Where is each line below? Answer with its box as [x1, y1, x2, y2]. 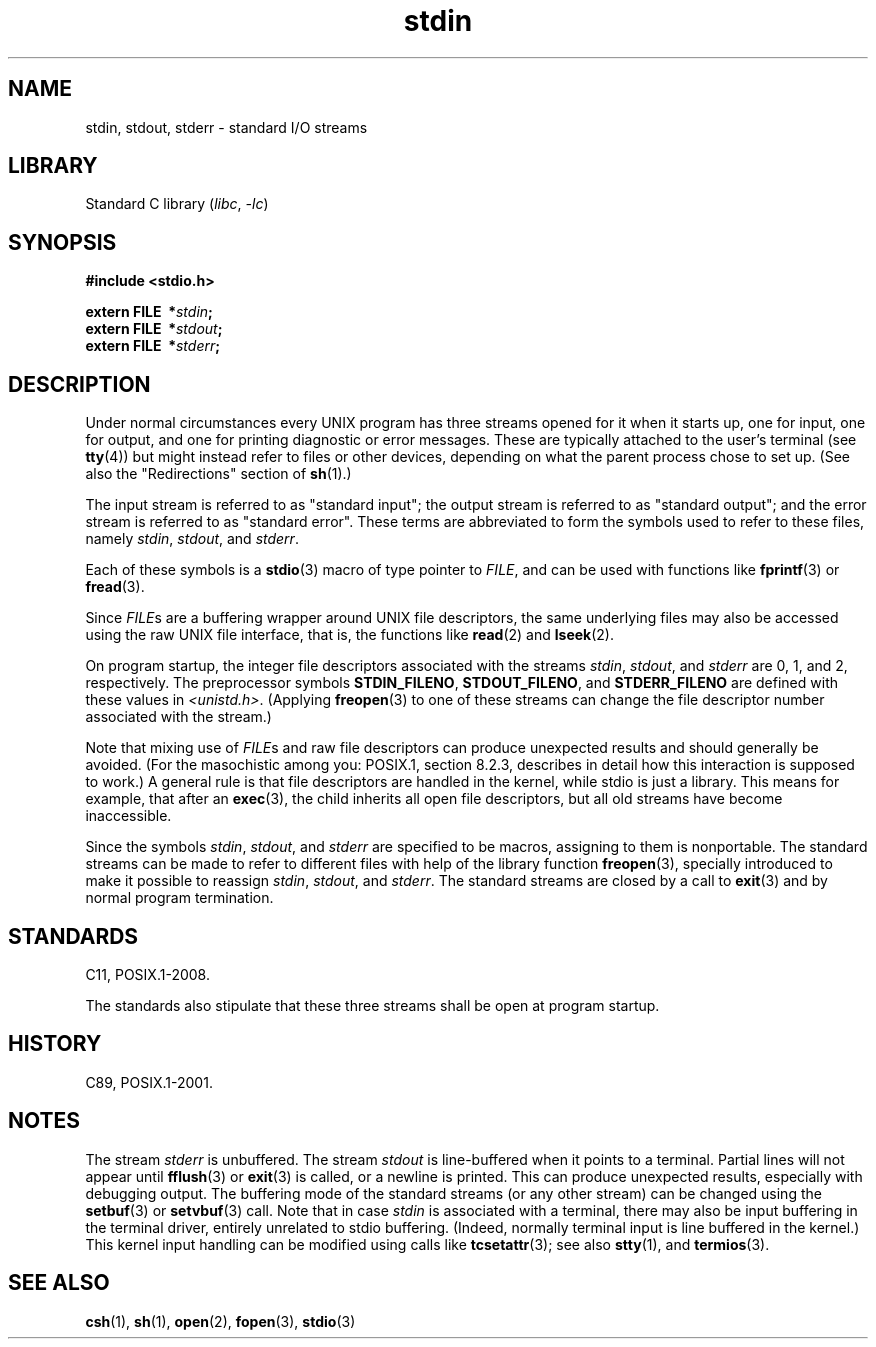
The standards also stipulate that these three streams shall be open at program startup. [85, 996, 660, 1014]
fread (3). [85, 578, 145, 596]
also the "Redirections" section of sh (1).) [85, 465, 352, 483]
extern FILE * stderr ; [85, 337, 221, 355]
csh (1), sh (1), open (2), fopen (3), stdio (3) [85, 1312, 356, 1330]
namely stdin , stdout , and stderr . [85, 530, 299, 548]
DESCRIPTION [8, 371, 151, 397]
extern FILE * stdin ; [85, 303, 213, 321]
